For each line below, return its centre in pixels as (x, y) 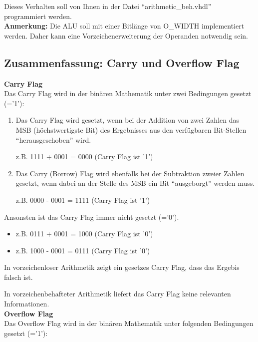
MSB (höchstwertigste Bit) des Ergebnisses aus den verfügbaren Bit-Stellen (131, 129)
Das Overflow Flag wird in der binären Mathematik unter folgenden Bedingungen (129, 323)
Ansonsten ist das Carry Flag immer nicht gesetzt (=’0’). (92, 217)
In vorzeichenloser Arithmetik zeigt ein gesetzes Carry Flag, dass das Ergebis (122, 267)
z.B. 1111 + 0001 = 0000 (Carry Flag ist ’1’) (84, 156)
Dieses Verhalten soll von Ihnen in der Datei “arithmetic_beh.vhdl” (108, 6)
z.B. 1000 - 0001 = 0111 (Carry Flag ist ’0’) (83, 250)
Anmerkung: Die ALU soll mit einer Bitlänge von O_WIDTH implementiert (124, 26)
